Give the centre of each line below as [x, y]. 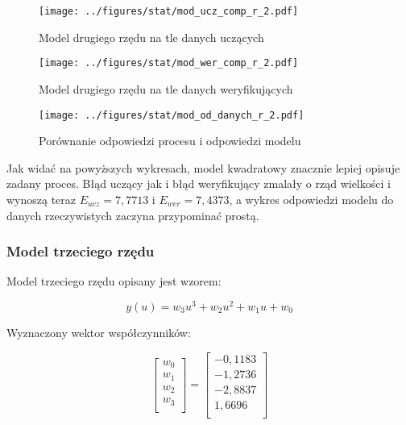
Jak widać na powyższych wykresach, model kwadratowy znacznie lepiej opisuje [203, 167]
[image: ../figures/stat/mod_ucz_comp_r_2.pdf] [169, 11]
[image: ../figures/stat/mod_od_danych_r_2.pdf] [172, 115]
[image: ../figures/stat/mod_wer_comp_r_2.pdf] [169, 63]
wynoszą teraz [41, 199]
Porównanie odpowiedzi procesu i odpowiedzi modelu [170, 141]
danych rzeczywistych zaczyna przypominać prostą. [133, 215]
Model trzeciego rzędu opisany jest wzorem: [114, 281]
